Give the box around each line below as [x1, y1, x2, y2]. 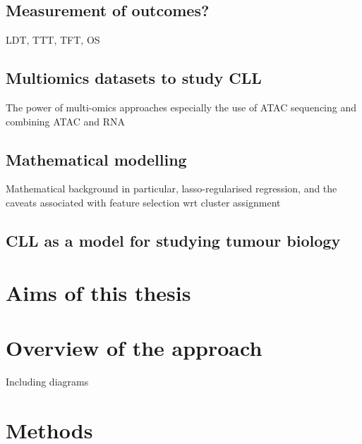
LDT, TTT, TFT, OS [6, 32, 100, 47]
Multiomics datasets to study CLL [6, 67, 262, 89]
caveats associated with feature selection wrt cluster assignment [6, 195, 281, 209]
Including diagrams [6, 374, 89, 388]
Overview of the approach [6, 333, 263, 362]
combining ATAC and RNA [6, 113, 125, 128]
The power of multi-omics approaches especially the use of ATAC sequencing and [6, 100, 357, 114]
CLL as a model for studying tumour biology [6, 229, 341, 251]
